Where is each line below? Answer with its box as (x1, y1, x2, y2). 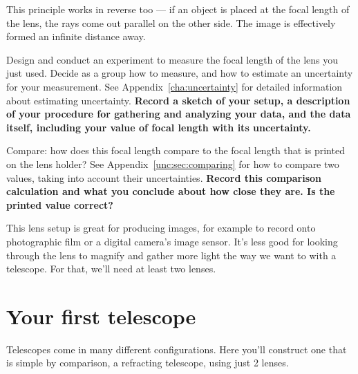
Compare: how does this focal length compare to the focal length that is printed (6, 143, 345, 158)
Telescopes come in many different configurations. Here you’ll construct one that (6, 342, 347, 356)
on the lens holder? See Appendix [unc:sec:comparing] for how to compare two (6, 156, 339, 171)
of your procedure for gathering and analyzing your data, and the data (6, 106, 351, 121)
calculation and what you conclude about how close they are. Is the (6, 184, 335, 198)
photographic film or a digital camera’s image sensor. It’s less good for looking (6, 234, 338, 248)
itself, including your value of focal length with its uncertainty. (6, 120, 311, 134)
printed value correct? (6, 197, 113, 212)
